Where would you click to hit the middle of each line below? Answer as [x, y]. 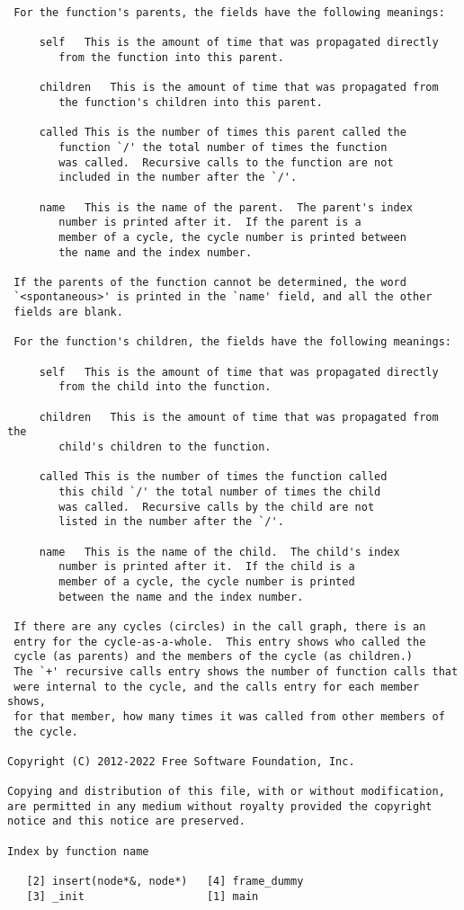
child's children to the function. [165, 447]
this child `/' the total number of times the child [220, 492]
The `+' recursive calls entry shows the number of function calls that [236, 671]
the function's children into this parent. [191, 102]
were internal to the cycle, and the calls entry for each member [217, 687]
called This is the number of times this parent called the [223, 133]
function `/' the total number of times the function [223, 147]
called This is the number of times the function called [213, 477]
